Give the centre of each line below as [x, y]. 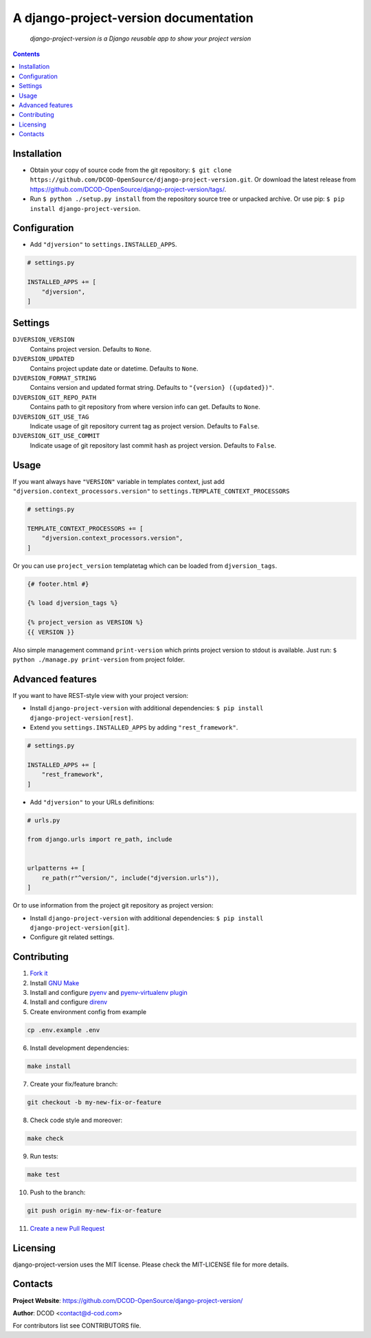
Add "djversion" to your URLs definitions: [92, 802]
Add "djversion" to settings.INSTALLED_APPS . [104, 245]
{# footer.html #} [58, 584]
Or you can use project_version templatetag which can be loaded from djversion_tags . [145, 566]
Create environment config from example [88, 1011]
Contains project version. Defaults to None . [91, 349]
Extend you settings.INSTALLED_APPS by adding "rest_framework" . [134, 727]
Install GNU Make [55, 983]
